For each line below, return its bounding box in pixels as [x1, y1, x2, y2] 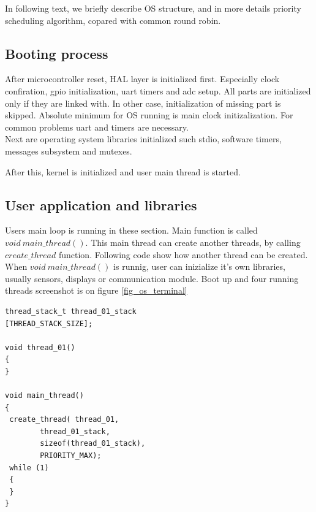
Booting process [5, 44, 108, 63]
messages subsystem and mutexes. [5, 144, 132, 157]
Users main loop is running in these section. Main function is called [5, 224, 258, 237]
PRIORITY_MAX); [40, 451, 102, 460]
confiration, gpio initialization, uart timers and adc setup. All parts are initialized [5, 84, 311, 97]
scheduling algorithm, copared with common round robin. [5, 13, 221, 26]
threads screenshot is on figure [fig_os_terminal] [5, 284, 187, 297]
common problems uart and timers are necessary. [5, 120, 189, 133]
